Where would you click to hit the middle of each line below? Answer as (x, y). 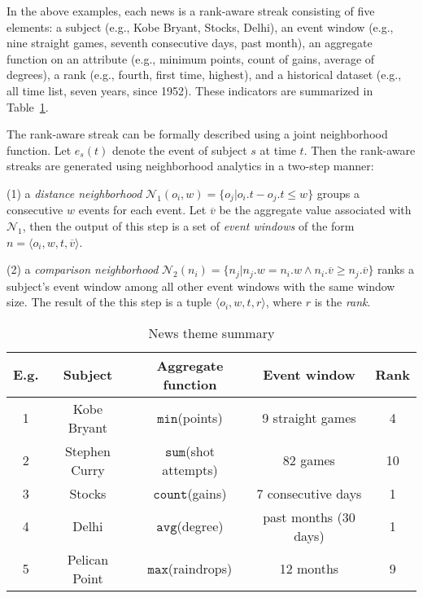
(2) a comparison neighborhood (83, 269)
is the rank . (342, 302)
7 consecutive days (309, 493)
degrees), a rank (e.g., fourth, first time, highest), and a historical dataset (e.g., (204, 75)
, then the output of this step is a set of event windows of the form (188, 225)
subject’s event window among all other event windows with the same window (201, 286)
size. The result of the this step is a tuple (109, 302)
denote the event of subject (179, 149)
